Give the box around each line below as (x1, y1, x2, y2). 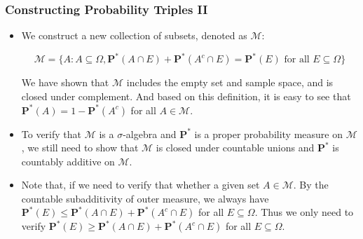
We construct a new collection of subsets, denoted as (21, 28, 247, 43)
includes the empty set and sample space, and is (126, 75, 334, 90)
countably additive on (21, 153, 115, 168)
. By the (293, 177, 329, 192)
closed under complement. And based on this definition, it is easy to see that (21, 88, 351, 103)
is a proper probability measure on (194, 126, 343, 141)
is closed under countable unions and (156, 140, 315, 155)
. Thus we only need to (254, 205, 354, 219)
